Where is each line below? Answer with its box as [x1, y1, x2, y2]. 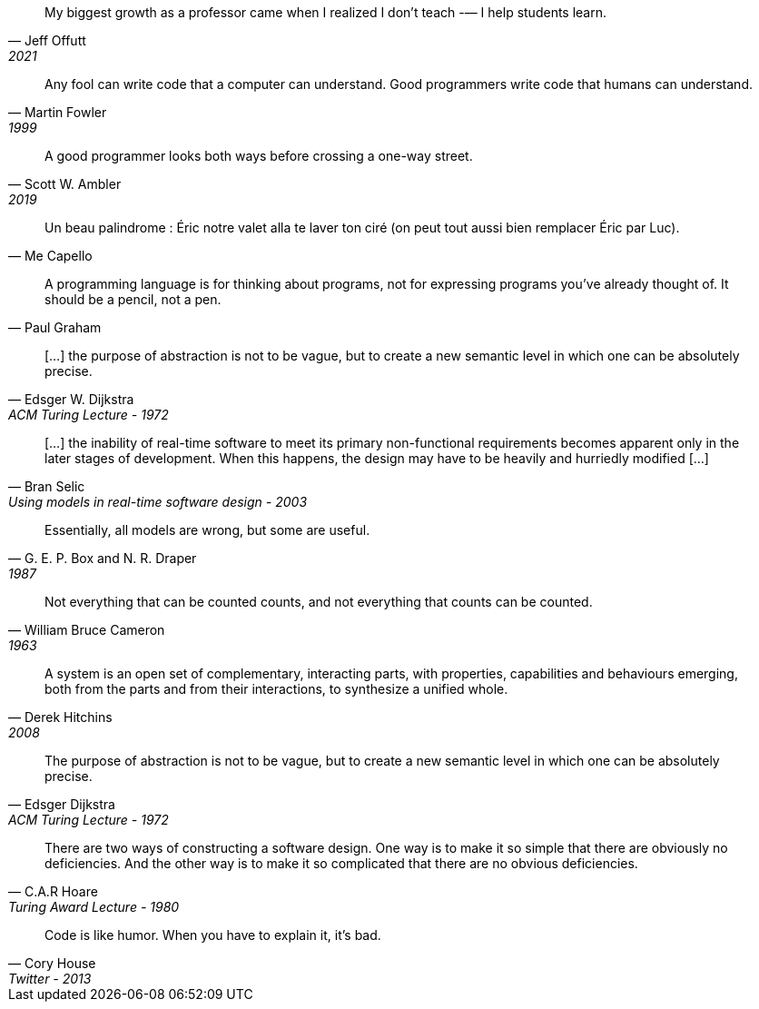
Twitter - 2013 [8, 971, 92, 986]
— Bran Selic [8, 479, 85, 494]
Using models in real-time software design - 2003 [8, 494, 308, 509]
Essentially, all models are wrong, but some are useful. [44, 522, 370, 538]
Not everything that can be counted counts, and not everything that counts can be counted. [44, 594, 593, 609]
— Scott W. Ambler [8, 176, 122, 192]
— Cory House [8, 955, 96, 971]
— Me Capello [8, 248, 93, 263]
